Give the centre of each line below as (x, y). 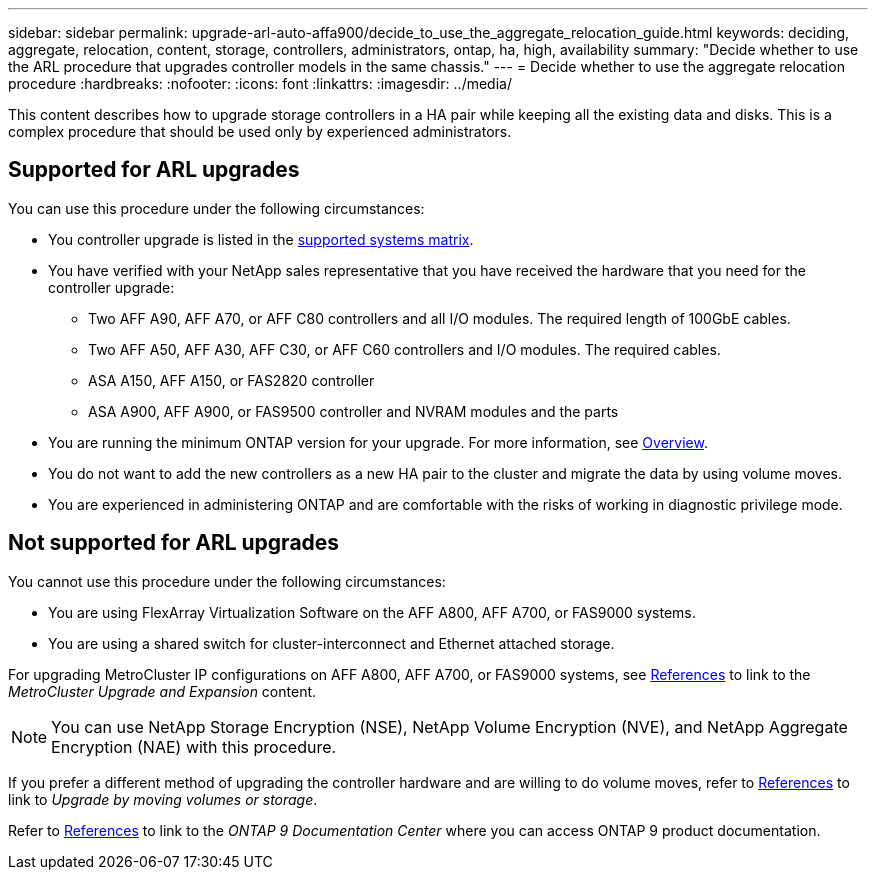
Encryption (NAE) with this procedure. (194, 746)
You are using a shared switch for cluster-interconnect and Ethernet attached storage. (331, 643)
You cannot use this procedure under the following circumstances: (227, 581)
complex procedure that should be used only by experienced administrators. (260, 131)
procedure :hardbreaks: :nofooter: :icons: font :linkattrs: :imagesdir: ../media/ (260, 83)
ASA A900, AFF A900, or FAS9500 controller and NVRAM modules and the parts (353, 411)
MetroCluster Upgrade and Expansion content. (162, 691)
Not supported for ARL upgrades (174, 543)
